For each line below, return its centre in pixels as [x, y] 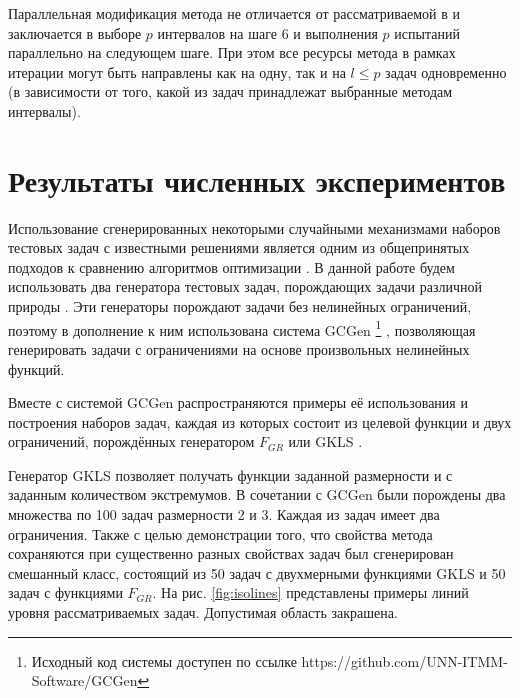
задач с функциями [65, 592]
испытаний [427, 32]
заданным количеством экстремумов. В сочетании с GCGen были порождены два [257, 494]
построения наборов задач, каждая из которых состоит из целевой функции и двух [260, 421]
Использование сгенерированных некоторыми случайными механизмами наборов [254, 227]
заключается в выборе [75, 32]
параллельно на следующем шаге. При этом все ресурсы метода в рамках [232, 52]
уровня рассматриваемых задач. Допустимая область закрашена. [203, 612]
